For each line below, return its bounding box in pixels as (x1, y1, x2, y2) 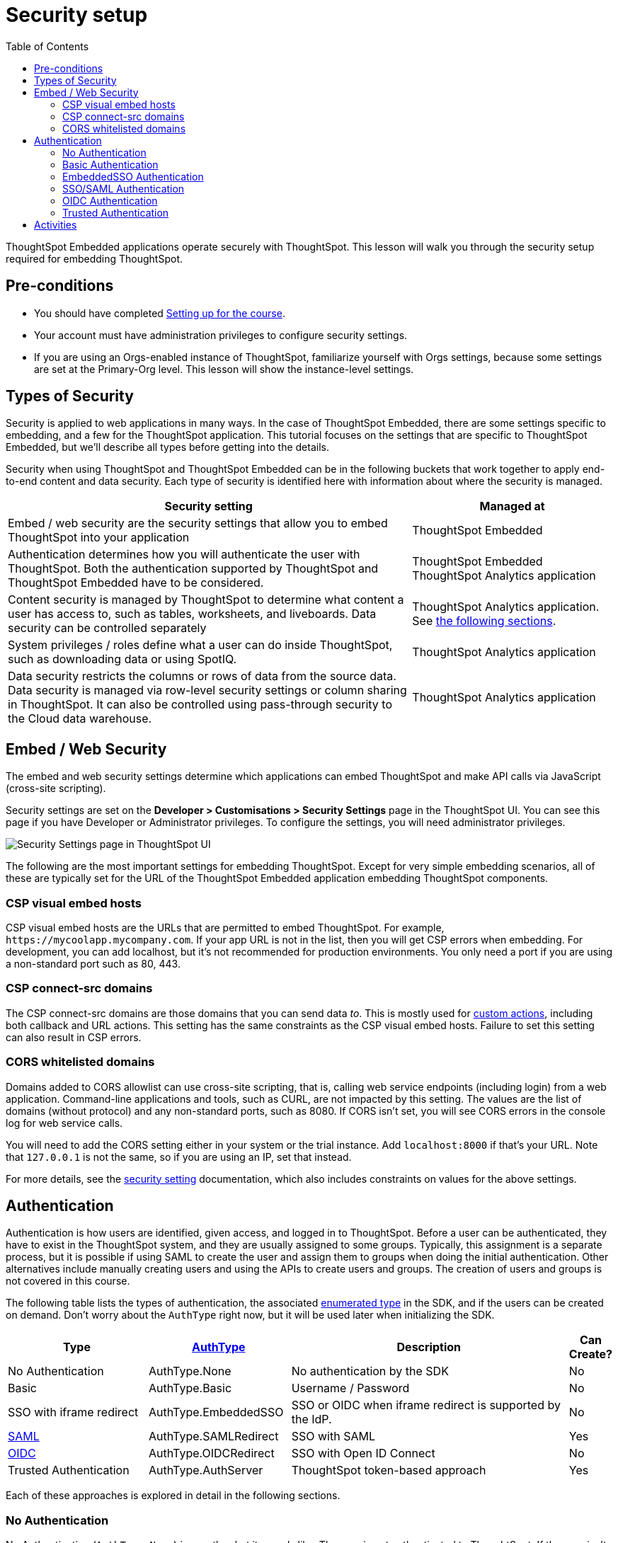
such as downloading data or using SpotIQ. (8, 652, 237, 667)
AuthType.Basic (148, 1381, 232, 1396)
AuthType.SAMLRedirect (148, 1429, 279, 1444)
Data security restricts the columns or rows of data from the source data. (8, 669, 396, 684)
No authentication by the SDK (291, 1364, 449, 1379)
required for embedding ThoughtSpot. (6, 252, 183, 265)
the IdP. (291, 1412, 332, 1427)
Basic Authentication (62, 158, 159, 171)
